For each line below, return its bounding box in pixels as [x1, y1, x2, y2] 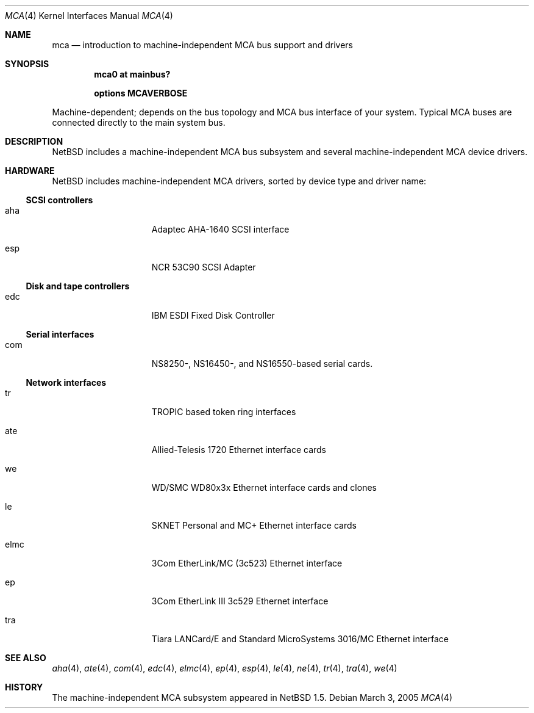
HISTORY [5, 682, 43, 692]
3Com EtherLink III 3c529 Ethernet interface [151, 596, 329, 606]
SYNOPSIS [5, 59, 49, 69]
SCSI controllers [26, 195, 93, 205]
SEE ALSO [5, 653, 46, 663]
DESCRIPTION [5, 136, 63, 147]
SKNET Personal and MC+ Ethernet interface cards [151, 520, 357, 530]
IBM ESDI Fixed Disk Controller [151, 310, 275, 320]
